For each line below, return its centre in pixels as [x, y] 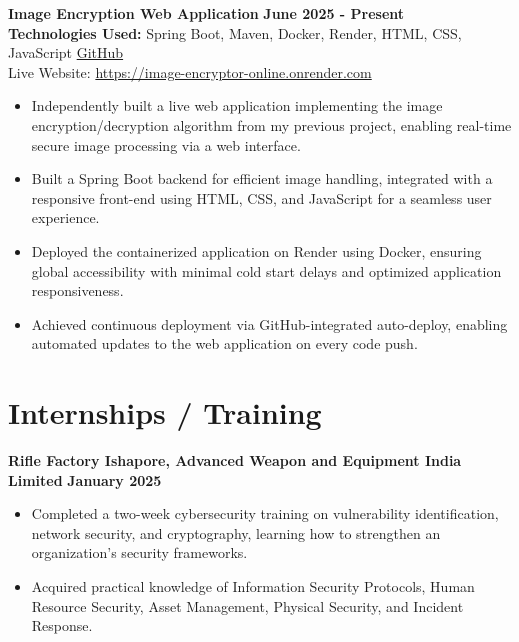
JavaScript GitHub [66, 52]
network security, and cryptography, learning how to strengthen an [236, 532]
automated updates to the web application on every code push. [224, 343]
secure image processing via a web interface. [166, 144]
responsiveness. [77, 290]
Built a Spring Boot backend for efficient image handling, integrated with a [262, 178]
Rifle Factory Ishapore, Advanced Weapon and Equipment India [235, 460]
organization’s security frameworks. [139, 552]
